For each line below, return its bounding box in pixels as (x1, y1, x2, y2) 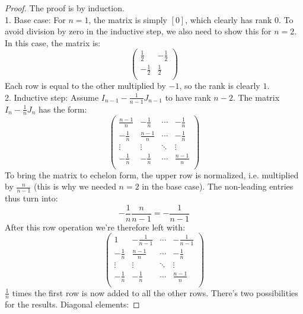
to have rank (165, 91, 211, 103)
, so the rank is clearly (179, 79, 260, 92)
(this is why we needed (33, 180, 116, 193)
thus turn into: (5, 192, 58, 204)
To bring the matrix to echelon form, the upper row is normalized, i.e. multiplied (5, 168, 299, 181)
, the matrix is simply (88, 13, 167, 25)
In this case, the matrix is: (5, 36, 101, 49)
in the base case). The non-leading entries (142, 180, 294, 193)
